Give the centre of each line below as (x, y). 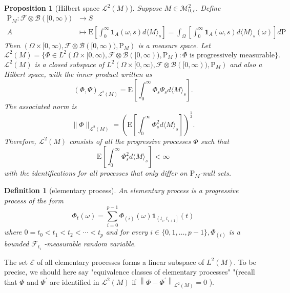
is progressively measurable (232, 55)
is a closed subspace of (69, 64)
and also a (246, 64)
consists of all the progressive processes (130, 141)
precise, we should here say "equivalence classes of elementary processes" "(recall (130, 272)
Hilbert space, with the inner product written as (78, 74)
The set (16, 261)
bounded (17, 244)
